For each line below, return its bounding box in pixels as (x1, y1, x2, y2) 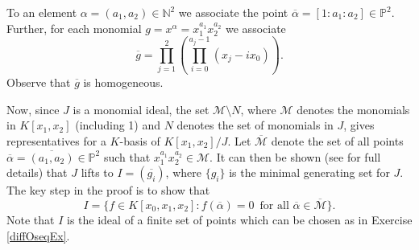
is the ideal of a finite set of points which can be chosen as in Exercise (67, 211, 413, 227)
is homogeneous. (83, 74, 164, 91)
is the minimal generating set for (229, 164, 390, 181)
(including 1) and (75, 117, 161, 133)
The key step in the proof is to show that (6, 182, 210, 199)
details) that (6, 164, 68, 181)
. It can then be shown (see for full (209, 148, 381, 165)
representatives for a (6, 132, 106, 149)
